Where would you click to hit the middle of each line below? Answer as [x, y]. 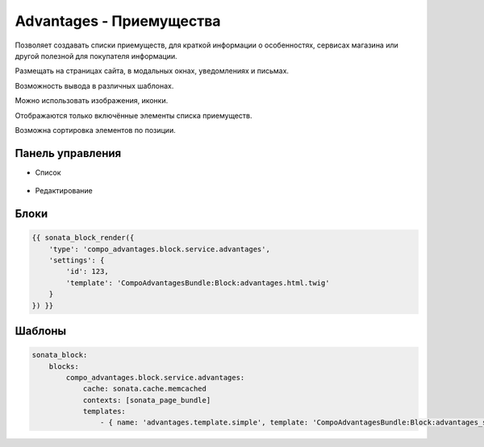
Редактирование [64, 191]
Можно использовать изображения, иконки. [92, 101]
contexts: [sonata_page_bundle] [147, 400]
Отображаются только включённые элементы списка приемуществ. [134, 115]
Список [48, 172]
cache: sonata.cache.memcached [145, 389]
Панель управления [68, 153]
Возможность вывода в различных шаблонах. [94, 85]
